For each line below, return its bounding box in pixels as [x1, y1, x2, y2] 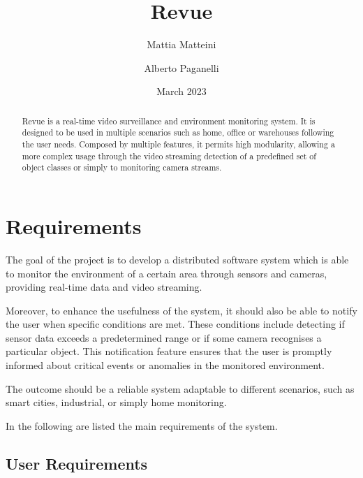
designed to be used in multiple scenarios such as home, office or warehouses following [22, 126, 334, 138]
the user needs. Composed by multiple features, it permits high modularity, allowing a [22, 138, 335, 150]
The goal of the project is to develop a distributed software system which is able [6, 252, 349, 266]
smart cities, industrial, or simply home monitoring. [6, 395, 227, 410]
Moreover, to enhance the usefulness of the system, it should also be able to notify [6, 303, 357, 317]
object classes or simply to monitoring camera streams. [22, 161, 222, 173]
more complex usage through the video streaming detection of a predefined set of [22, 150, 316, 161]
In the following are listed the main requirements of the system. [6, 418, 278, 433]
